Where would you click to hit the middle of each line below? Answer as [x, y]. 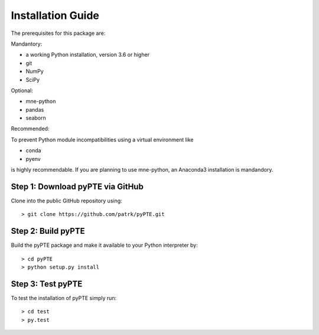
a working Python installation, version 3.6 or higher [88, 55]
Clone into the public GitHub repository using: [66, 201]
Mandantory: [27, 44]
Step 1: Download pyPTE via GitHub [77, 186]
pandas [35, 109]
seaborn [36, 118]
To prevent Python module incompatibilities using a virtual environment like [102, 140]
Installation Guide [55, 15]
